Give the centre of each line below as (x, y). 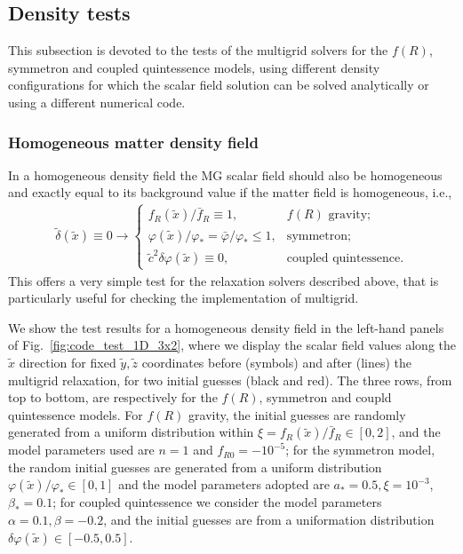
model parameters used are (81, 450)
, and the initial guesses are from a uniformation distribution (269, 520)
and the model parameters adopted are (224, 484)
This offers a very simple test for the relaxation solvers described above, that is (224, 280)
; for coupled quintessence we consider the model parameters (217, 502)
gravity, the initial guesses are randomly (297, 414)
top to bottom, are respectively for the (113, 397)
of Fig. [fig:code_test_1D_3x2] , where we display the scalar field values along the (232, 345)
